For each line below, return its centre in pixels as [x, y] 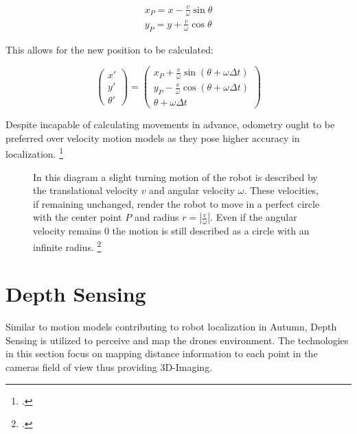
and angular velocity [192, 190]
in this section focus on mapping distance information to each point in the [162, 353]
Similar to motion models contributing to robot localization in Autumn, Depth [171, 327]
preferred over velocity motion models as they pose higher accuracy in [153, 137]
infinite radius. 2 [67, 245]
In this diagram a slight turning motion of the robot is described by [175, 177]
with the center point [78, 217]
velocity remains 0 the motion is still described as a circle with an [171, 231]
